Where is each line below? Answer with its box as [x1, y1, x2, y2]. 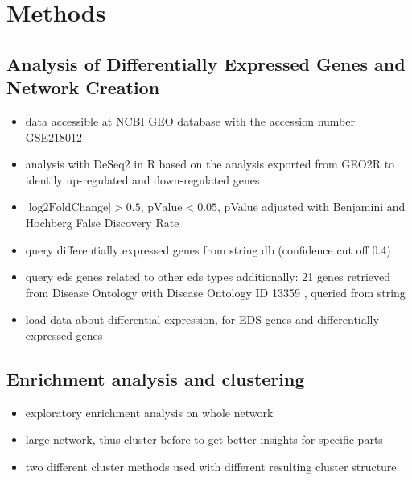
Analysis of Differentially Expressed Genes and [6, 51, 406, 76]
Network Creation [6, 75, 160, 100]
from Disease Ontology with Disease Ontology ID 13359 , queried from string [25, 283, 406, 300]
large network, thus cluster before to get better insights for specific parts [25, 431, 383, 448]
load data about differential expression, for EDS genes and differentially [25, 311, 379, 328]
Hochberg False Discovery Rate [25, 213, 179, 230]
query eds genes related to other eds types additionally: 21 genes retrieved [25, 268, 391, 285]
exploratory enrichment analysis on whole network [25, 403, 274, 420]
